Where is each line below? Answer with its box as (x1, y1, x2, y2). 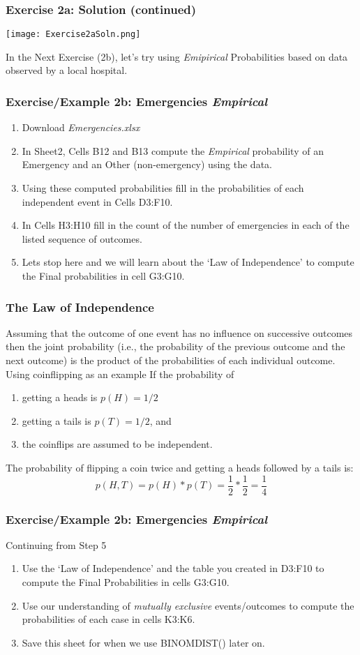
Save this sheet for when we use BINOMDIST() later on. (22, 635, 265, 649)
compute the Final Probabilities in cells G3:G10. (22, 575, 230, 589)
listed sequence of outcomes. (22, 231, 142, 246)
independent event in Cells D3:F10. (22, 194, 173, 209)
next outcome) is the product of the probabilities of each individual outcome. (6, 353, 336, 368)
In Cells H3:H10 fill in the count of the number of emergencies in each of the (22, 218, 350, 232)
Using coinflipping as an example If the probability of (6, 366, 234, 381)
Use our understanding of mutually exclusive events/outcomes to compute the (22, 598, 354, 612)
